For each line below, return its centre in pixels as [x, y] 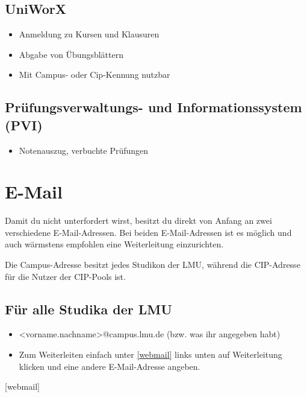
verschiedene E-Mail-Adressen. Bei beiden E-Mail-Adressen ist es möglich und [148, 232]
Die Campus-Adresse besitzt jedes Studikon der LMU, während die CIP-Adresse [153, 265]
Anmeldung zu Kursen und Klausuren [89, 34]
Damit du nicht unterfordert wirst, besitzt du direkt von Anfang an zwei [138, 221]
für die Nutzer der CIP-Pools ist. [65, 276]
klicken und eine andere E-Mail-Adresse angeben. [110, 366]
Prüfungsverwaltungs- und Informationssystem [153, 107]
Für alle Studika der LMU [88, 309]
